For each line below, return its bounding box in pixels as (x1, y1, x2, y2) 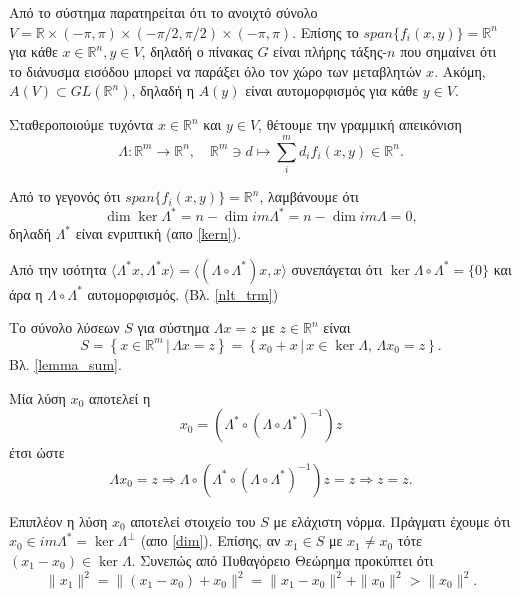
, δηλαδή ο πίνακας (141, 41, 253, 62)
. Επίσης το (292, 21, 359, 42)
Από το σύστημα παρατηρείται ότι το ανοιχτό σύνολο (9, 2, 318, 22)
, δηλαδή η (131, 80, 194, 101)
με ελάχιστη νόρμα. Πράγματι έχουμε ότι (273, 510, 511, 531)
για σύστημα (137, 317, 210, 338)
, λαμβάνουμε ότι (259, 186, 359, 207)
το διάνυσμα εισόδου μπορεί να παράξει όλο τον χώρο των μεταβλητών (9, 60, 422, 81)
